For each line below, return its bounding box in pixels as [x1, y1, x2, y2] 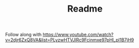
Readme [67, 3, 103, 15]
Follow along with [5, 31, 42, 38]
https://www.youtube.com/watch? [42, 31, 114, 38]
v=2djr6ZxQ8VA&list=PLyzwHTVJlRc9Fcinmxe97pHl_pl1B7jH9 [5, 37, 134, 43]
